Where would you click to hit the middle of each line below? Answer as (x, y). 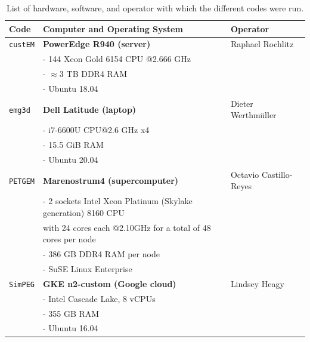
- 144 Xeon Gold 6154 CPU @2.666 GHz (117, 59)
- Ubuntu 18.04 (70, 89)
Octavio (245, 174)
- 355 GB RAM (71, 313)
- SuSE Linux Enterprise (87, 269)
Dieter (242, 103)
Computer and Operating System (113, 28)
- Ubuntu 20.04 (70, 159)
